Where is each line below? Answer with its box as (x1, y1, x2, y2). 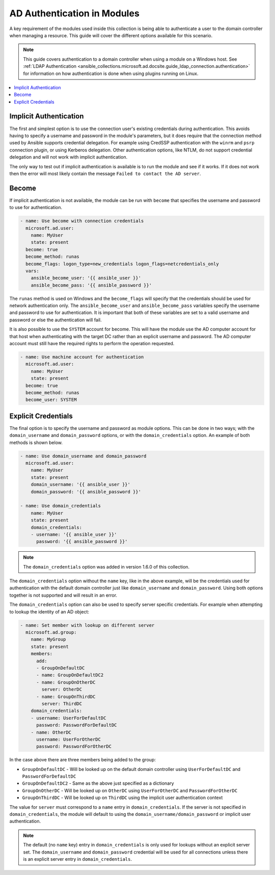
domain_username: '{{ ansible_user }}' (31, 482, 131, 487)
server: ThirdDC (41, 701, 82, 706)
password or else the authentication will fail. (9, 317, 102, 323)
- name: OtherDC (31, 729, 71, 735)
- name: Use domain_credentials (20, 503, 101, 509)
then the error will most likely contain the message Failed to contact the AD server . (9, 170, 201, 176)
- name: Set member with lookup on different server (20, 622, 155, 628)
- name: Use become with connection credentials (20, 218, 144, 224)
